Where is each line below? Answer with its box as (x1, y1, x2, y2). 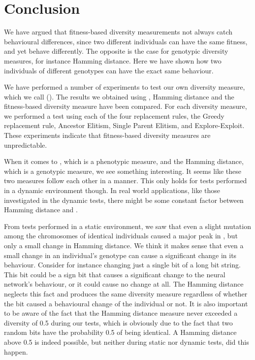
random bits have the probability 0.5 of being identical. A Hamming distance (4, 327, 237, 337)
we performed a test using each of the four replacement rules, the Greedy (4, 110, 224, 121)
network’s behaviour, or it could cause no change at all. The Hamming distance (4, 279, 244, 289)
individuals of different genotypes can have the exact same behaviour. (4, 65, 214, 75)
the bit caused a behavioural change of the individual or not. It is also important (4, 298, 248, 308)
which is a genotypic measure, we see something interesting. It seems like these (4, 165, 242, 176)
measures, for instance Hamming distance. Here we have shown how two (4, 55, 222, 65)
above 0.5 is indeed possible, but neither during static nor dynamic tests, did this (4, 336, 249, 347)
